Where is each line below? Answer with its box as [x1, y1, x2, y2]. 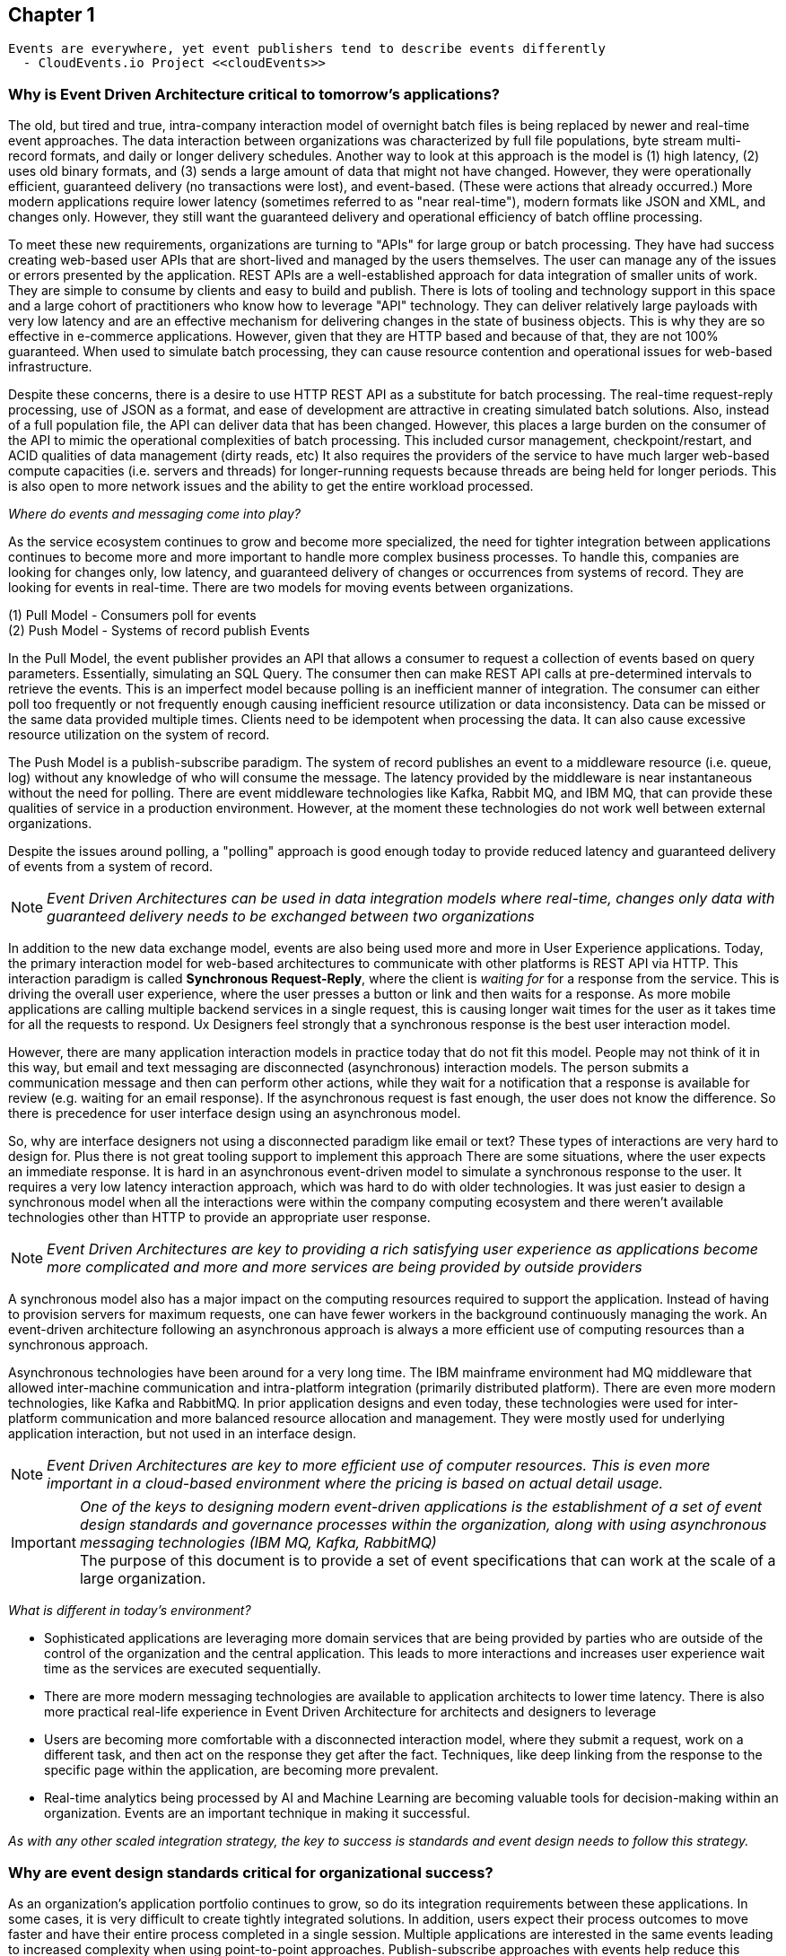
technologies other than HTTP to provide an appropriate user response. [8, 1209, 431, 1226]
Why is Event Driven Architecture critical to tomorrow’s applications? [8, 84, 500, 103]
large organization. [79, 1569, 206, 1588]
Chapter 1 [8, 4, 95, 26]
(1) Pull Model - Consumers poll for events [8, 607, 257, 624]
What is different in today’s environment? [8, 1602, 251, 1619]
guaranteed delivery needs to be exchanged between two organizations [47, 907, 535, 926]
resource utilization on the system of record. [8, 727, 270, 743]
